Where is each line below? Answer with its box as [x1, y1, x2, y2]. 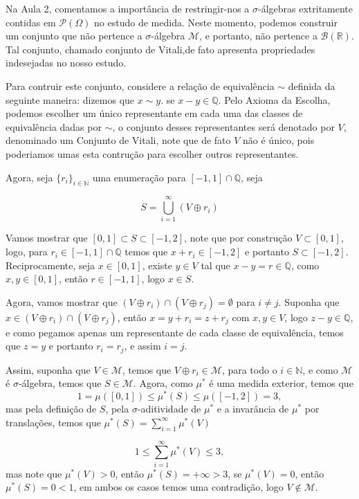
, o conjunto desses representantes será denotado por [112, 119, 335, 134]
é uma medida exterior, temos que [209, 376, 353, 390]
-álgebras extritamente [257, 1, 353, 15]
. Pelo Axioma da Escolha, [218, 92, 331, 107]
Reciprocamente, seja [6, 257, 95, 272]
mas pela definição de [6, 401, 97, 416]
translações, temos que [6, 415, 101, 429]
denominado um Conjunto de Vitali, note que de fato [6, 133, 231, 147]
